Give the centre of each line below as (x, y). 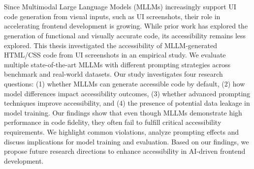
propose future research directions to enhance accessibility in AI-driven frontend (125, 151)
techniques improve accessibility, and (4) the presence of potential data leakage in (127, 103)
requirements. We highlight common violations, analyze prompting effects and (122, 131)
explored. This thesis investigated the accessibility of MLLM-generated (111, 45)
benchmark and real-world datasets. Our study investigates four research (113, 74)
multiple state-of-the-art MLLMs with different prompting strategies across (117, 64)
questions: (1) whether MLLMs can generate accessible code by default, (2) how (125, 83)
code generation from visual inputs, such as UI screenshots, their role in (112, 16)
